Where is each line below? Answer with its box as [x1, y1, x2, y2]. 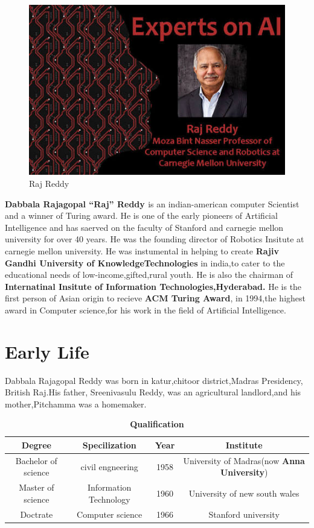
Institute [225, 438, 263, 451]
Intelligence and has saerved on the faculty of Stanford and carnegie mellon [5, 221, 284, 233]
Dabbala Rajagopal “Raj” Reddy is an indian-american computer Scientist [5, 197, 300, 210]
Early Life [5, 339, 89, 363]
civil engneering [80, 460, 138, 473]
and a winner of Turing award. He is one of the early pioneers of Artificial [5, 209, 278, 222]
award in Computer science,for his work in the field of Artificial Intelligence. [5, 303, 286, 316]
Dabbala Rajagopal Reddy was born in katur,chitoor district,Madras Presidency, [5, 374, 303, 386]
